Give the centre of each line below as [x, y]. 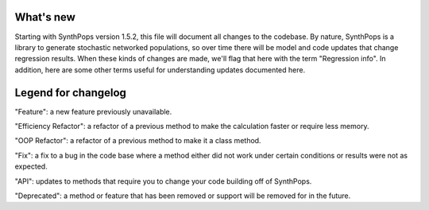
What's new [45, 17]
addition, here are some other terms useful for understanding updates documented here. [160, 70]
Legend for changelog [71, 93]
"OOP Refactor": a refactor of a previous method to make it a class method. [138, 141]
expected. [31, 166]
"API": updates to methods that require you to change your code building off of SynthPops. [163, 181]
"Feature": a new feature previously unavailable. [93, 111]
